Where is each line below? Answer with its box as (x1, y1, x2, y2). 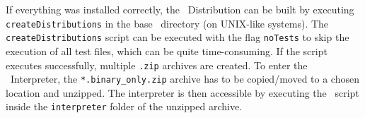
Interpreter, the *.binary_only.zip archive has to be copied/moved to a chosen (10, 71, 359, 86)
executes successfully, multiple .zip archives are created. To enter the (6, 57, 308, 72)
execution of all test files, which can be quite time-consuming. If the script (6, 43, 328, 58)
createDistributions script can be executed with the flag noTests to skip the (6, 30, 349, 45)
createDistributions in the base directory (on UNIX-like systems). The (6, 16, 329, 30)
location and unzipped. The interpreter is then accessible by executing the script (6, 85, 359, 100)
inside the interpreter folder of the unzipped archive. (6, 99, 243, 114)
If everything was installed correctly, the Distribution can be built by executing (6, 2, 354, 16)
